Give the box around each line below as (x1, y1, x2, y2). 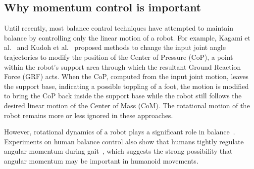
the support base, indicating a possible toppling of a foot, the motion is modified (4, 81, 249, 91)
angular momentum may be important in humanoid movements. (4, 155, 199, 166)
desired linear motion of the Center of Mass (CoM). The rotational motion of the (4, 100, 250, 110)
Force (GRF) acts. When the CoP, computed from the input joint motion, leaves (4, 71, 249, 82)
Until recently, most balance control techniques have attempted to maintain (4, 23, 233, 33)
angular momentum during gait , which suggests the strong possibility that (4, 146, 233, 156)
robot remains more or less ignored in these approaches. (4, 110, 173, 120)
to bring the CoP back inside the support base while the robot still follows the (4, 90, 242, 101)
